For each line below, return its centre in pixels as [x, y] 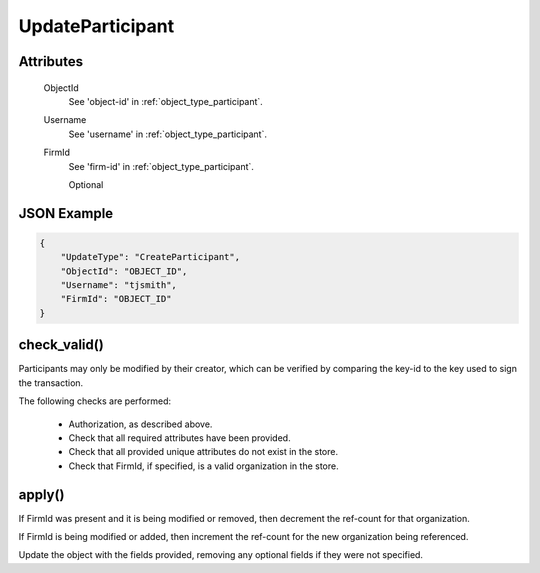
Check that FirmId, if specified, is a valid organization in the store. [203, 466]
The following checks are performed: [95, 401]
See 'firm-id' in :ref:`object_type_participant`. [161, 166]
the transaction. [51, 382]
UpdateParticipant [96, 26]
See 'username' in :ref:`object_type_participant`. [168, 134]
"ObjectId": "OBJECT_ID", [124, 271]
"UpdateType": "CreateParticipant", [150, 257]
